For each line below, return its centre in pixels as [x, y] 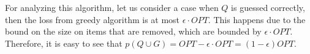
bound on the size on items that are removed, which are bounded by [133, 31]
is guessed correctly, [268, 7]
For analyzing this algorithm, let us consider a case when [112, 7]
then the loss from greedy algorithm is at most [93, 19]
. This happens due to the [257, 19]
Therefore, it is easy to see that [64, 43]
